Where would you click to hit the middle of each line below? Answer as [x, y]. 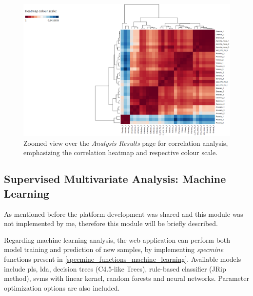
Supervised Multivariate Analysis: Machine [115, 179]
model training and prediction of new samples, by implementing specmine [114, 249]
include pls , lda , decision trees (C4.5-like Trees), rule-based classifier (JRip [115, 268]
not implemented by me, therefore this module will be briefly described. [111, 223]
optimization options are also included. [62, 287]
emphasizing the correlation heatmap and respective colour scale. [121, 152]
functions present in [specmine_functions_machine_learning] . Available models [123, 259]
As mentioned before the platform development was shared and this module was [124, 214]
